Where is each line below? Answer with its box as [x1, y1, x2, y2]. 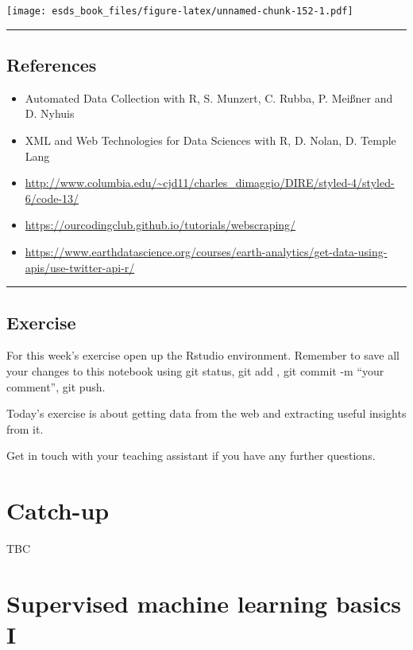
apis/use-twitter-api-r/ [25, 259, 135, 275]
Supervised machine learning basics [6, 586, 402, 619]
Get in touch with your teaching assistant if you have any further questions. [6, 447, 376, 464]
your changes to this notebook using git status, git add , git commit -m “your [6, 363, 384, 379]
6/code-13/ [25, 189, 79, 206]
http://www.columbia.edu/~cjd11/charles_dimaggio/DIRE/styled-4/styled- [25, 174, 395, 191]
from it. [6, 420, 44, 437]
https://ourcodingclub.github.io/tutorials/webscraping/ [25, 216, 296, 233]
